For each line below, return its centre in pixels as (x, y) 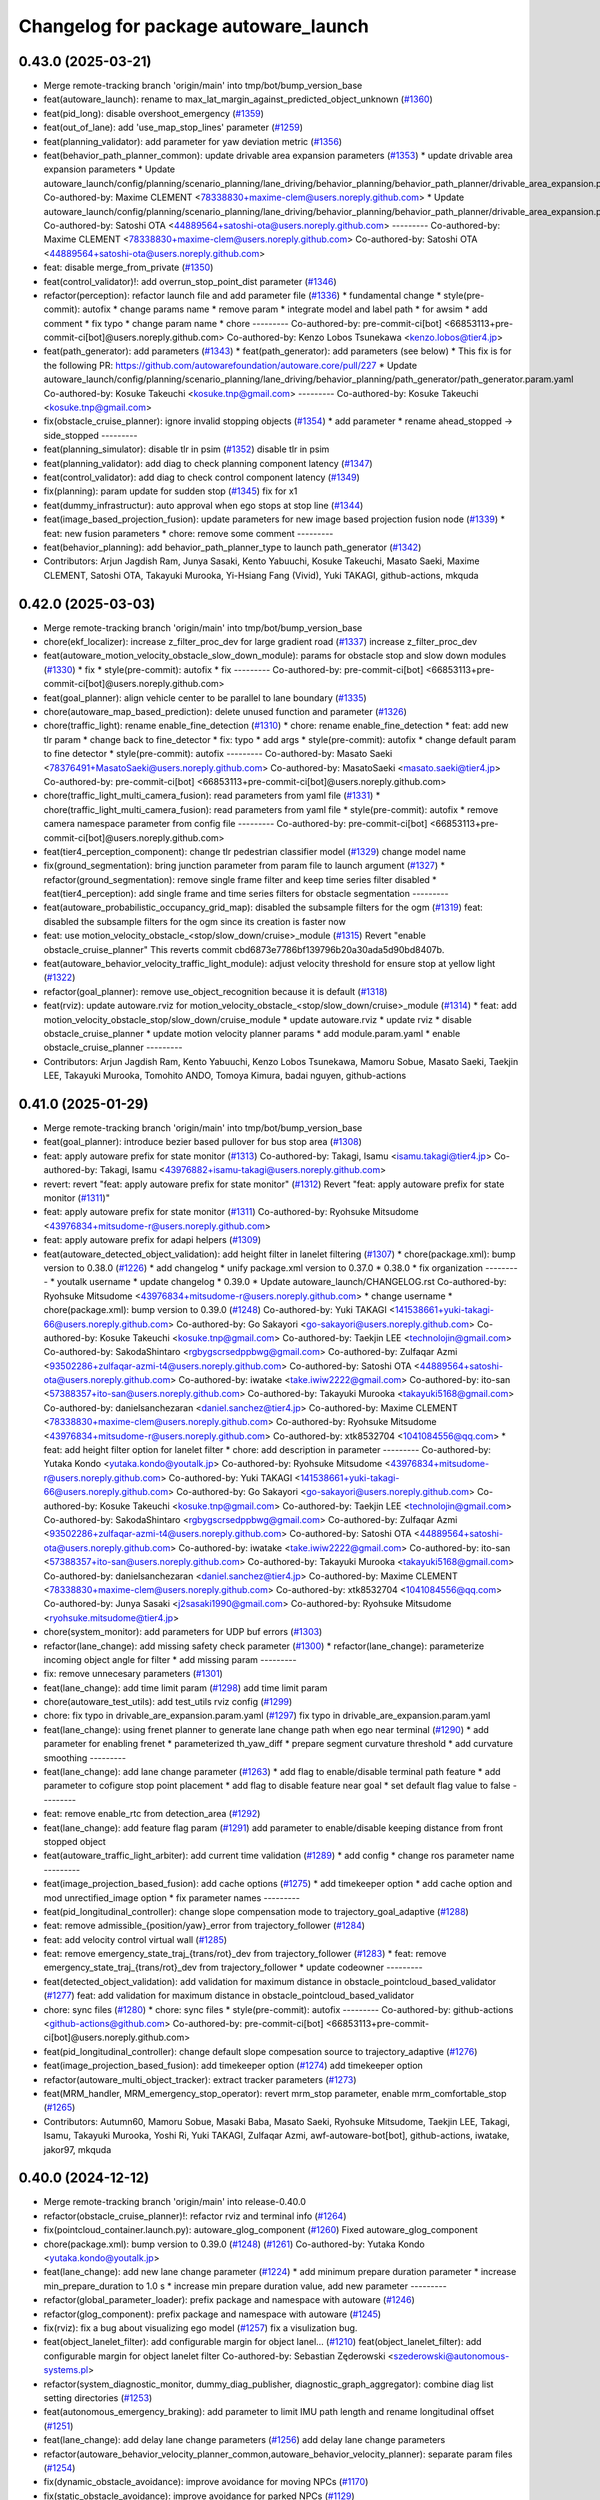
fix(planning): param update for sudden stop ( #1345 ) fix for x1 (170, 491)
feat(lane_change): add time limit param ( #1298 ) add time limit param (185, 1687)
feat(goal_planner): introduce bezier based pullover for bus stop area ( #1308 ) (202, 1142)
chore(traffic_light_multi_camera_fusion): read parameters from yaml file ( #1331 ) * (212, 796)
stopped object (75, 1841)
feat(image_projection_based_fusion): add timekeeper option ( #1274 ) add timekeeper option (233, 2066)
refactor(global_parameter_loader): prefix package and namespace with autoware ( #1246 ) (229, 2300)
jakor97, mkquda (77, 2149)
